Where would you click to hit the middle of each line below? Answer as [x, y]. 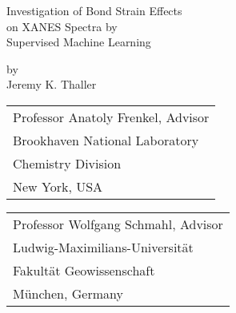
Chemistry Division [67, 163]
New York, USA [58, 186]
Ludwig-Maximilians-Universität [103, 247]
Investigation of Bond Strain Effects [94, 10]
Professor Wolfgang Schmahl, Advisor [118, 224]
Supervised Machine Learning [79, 42]
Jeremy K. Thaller [52, 84]
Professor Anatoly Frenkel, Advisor [111, 117]
